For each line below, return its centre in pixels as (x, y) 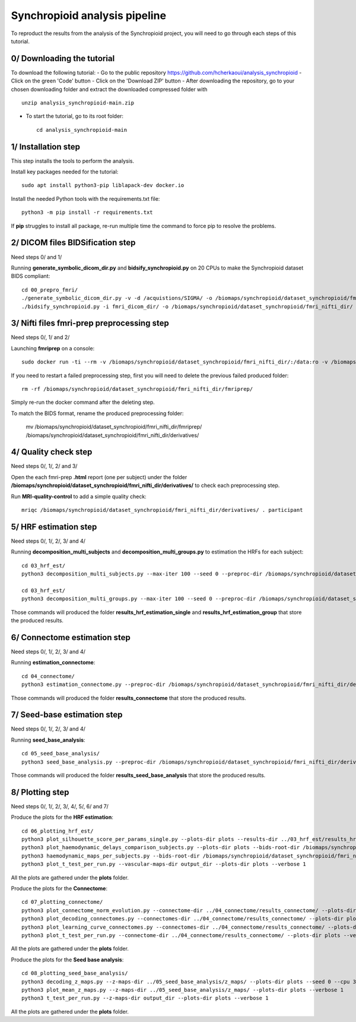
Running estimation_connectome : (53, 663)
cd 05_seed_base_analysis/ (61, 754)
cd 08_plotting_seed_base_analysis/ (75, 973)
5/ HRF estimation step (54, 526)
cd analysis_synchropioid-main (82, 130)
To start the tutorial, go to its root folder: (75, 116)
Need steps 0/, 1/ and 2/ (40, 337)
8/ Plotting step (40, 792)
